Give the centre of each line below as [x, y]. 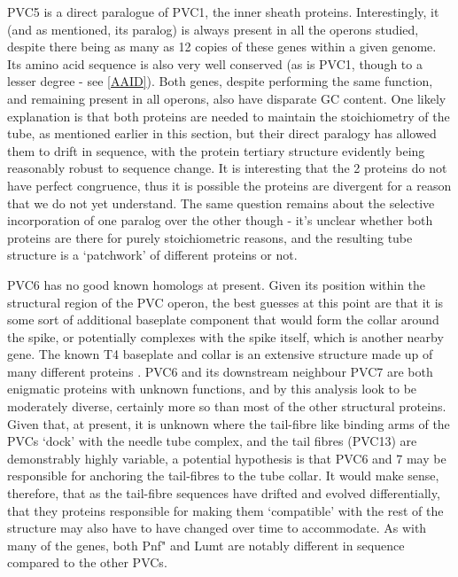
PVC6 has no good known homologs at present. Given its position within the [217, 284]
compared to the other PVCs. [87, 562]
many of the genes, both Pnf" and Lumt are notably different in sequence [206, 545]
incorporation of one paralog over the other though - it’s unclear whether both [220, 220]
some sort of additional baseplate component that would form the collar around [223, 320]
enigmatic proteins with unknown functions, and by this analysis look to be [212, 389]
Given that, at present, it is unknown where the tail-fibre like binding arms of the [229, 423]
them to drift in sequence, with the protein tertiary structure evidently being [216, 150]
